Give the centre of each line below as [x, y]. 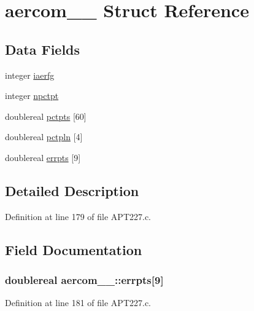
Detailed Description [72, 190]
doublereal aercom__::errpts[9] [84, 280]
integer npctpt [32, 96]
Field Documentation [74, 249]
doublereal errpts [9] [43, 157]
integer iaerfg [30, 75]
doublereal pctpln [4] [44, 137]
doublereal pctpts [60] [46, 116]
